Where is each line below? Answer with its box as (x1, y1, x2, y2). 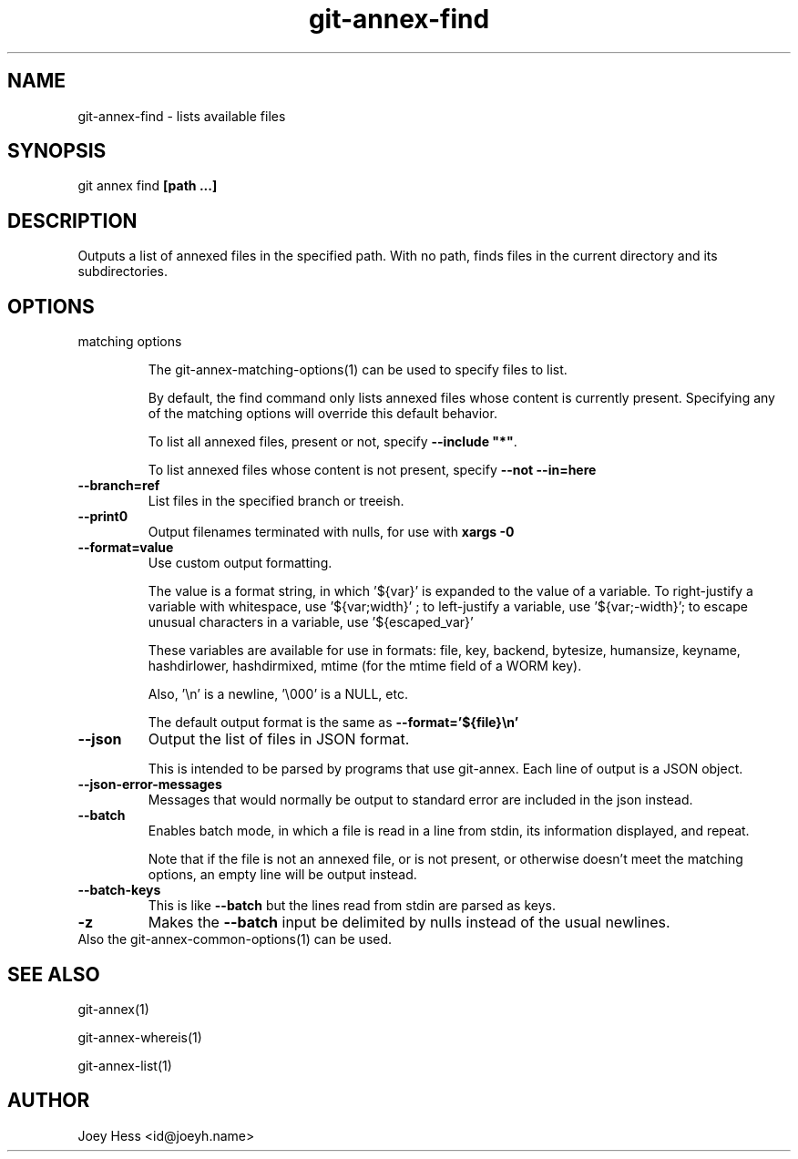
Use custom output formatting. (148, 555, 332, 571)
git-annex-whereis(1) (77, 1029, 202, 1045)
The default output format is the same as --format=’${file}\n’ (148, 714, 519, 731)
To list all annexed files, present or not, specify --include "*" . (148, 434, 517, 450)
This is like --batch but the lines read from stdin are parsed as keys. (148, 897, 556, 914)
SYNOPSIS (7, 139, 107, 163)
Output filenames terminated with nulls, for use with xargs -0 (148, 524, 515, 540)
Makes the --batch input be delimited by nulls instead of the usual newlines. (148, 913, 670, 932)
